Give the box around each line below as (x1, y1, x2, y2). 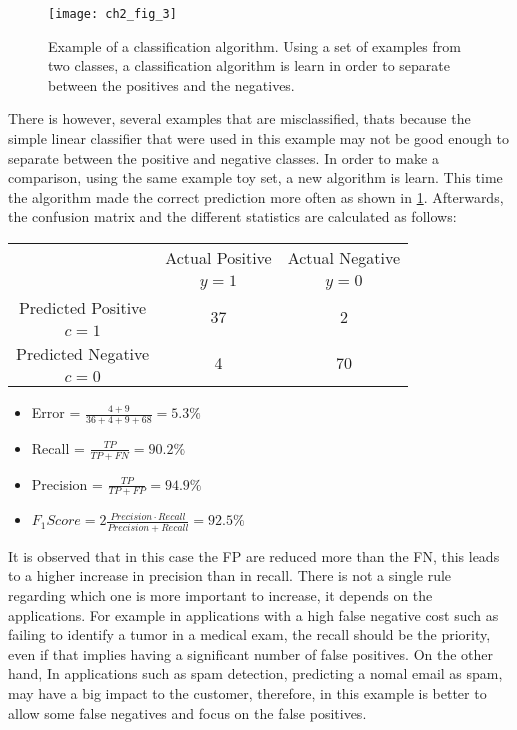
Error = (31, 402, 81, 422)
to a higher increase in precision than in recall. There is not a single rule (8, 565, 452, 586)
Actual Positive (165, 246, 272, 269)
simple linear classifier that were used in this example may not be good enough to (8, 128, 509, 149)
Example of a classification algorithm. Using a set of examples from (48, 35, 461, 56)
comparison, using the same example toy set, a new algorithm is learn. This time (8, 167, 503, 188)
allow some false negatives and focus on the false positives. (8, 702, 367, 723)
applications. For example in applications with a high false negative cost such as (8, 604, 499, 625)
